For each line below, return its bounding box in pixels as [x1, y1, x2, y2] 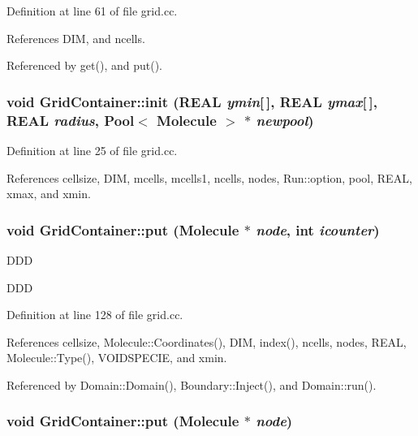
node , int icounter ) [256, 219, 380, 240]
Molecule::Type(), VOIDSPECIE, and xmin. [6, 349, 227, 366]
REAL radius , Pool [6, 110, 135, 130]
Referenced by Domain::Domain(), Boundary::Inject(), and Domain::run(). [6, 376, 377, 393]
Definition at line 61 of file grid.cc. [6, 2, 178, 19]
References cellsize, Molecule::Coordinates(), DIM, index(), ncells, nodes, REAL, [6, 333, 407, 350]
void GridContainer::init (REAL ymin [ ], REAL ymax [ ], [6, 91, 377, 111]
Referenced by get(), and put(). [6, 57, 162, 74]
